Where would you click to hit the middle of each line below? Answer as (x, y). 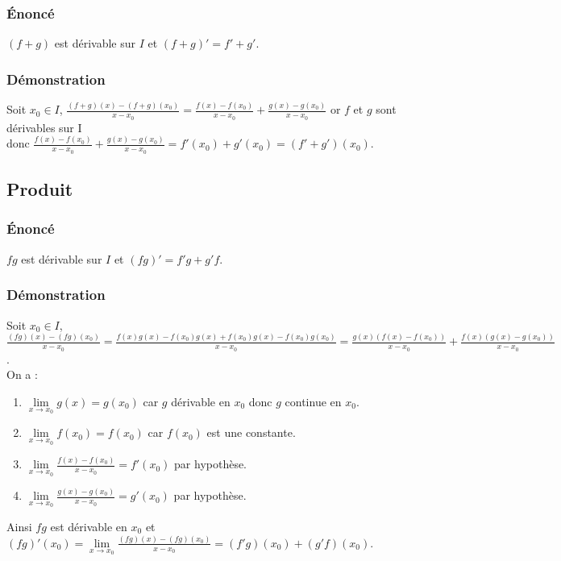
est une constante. (251, 432)
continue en (313, 401)
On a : (22, 374)
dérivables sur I (44, 127)
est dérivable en (89, 526)
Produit (40, 189)
